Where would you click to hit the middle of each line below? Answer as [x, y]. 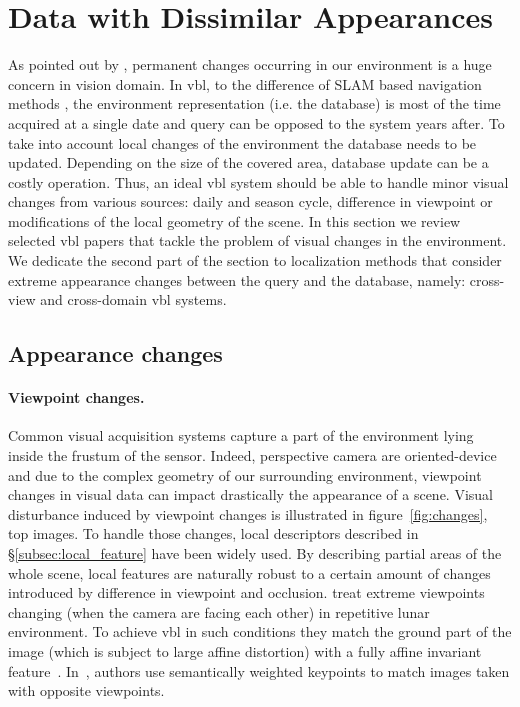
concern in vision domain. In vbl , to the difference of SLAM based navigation [245, 83]
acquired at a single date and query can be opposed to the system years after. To [256, 122]
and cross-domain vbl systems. [133, 299]
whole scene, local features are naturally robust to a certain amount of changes [249, 572]
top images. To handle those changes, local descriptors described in [213, 533]
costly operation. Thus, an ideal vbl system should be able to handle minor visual [258, 181]
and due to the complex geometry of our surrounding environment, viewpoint [245, 474]
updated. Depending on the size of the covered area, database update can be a [248, 162]
